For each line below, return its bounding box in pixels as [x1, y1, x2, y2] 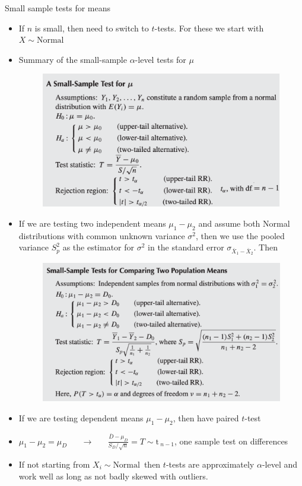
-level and [262, 458, 298, 471]
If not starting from [18, 458, 90, 471]
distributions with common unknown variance [18, 229, 185, 242]
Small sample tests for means [5, 2, 111, 14]
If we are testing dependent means [18, 411, 144, 424]
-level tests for [135, 53, 186, 65]
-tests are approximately [166, 458, 255, 471]
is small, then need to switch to [34, 21, 149, 34]
